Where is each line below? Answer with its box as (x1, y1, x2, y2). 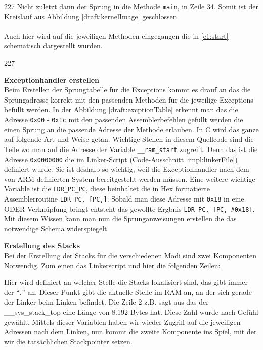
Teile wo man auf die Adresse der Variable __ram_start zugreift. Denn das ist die (4, 143, 258, 154)
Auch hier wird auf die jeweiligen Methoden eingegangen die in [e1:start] (4, 30, 229, 41)
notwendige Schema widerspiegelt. (4, 223, 109, 233)
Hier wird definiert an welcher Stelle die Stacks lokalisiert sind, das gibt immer (4, 277, 248, 287)
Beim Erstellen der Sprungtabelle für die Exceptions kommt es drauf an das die (4, 84, 251, 95)
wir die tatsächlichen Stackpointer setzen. (4, 336, 133, 346)
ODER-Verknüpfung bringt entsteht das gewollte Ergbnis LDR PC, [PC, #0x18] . (4, 203, 255, 214)
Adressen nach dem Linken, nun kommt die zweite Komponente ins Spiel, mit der (4, 326, 257, 337)
